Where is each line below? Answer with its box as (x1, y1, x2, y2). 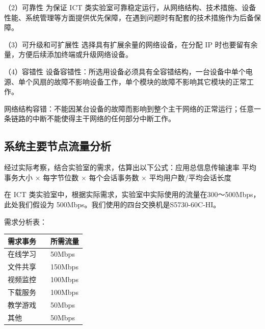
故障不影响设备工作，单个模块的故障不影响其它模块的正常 (54, 76, 247, 87)
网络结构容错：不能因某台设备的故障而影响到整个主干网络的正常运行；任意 (4, 103, 254, 114)
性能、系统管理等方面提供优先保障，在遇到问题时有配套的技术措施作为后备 (4, 12, 254, 22)
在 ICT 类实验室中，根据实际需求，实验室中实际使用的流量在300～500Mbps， (4, 189, 260, 200)
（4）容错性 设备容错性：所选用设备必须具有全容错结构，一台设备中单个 (4, 66, 246, 76)
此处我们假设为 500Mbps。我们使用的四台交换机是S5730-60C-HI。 (4, 199, 221, 209)
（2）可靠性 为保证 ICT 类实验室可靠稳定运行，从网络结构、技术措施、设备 (4, 2, 256, 12)
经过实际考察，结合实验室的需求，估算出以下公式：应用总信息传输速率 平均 (4, 162, 256, 173)
